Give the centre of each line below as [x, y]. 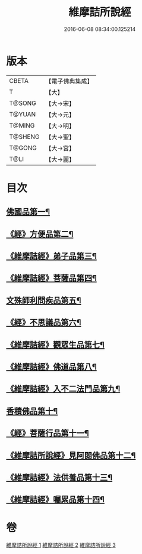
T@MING [22, 125]
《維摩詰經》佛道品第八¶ [51, 367]
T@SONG [23, 103]
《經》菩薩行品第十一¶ [48, 433]
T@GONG [23, 148]
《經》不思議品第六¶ [44, 323]
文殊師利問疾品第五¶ [44, 300]
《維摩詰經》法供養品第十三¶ [59, 477]
